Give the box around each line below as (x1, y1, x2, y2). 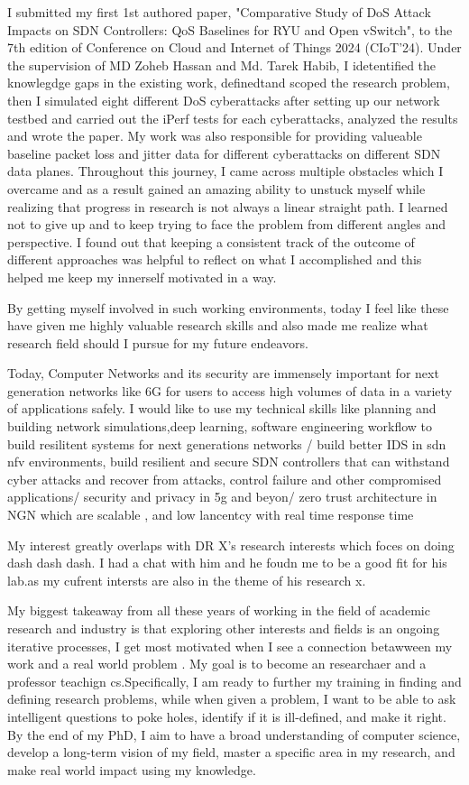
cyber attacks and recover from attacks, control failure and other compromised (7, 469, 442, 488)
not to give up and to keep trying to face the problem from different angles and (7, 215, 446, 234)
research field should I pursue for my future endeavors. (7, 333, 308, 352)
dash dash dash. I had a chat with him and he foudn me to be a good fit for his (7, 553, 447, 572)
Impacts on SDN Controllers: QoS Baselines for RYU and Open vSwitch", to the (7, 20, 453, 39)
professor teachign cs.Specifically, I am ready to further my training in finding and (7, 671, 462, 690)
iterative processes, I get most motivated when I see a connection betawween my (7, 636, 453, 655)
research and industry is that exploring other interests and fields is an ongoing (7, 619, 440, 637)
